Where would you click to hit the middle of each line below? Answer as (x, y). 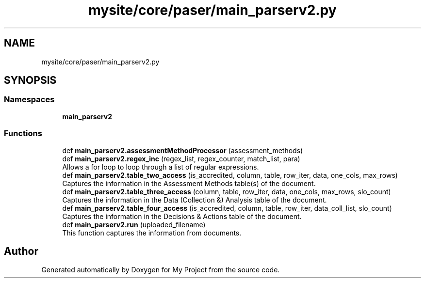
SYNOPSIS (30, 80)
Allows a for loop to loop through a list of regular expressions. (161, 167)
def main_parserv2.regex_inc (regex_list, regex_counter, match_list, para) (181, 158)
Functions (23, 133)
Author (21, 251)
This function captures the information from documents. (152, 233)
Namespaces (29, 100)
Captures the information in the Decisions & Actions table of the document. (182, 216)
